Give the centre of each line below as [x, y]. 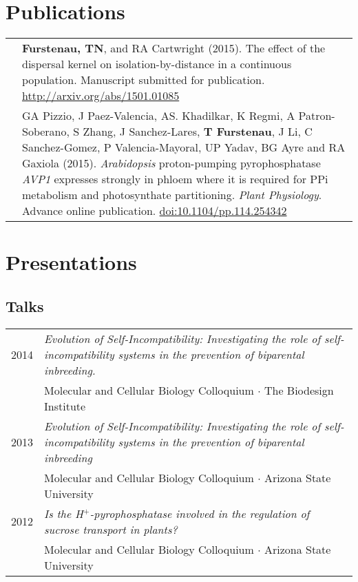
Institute [65, 406]
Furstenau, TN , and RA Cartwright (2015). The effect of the [174, 48]
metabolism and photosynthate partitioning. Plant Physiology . [172, 195]
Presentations [71, 262]
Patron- [317, 116]
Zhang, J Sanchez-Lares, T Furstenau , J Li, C [198, 132]
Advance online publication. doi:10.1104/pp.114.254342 [155, 211]
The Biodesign [299, 390]
